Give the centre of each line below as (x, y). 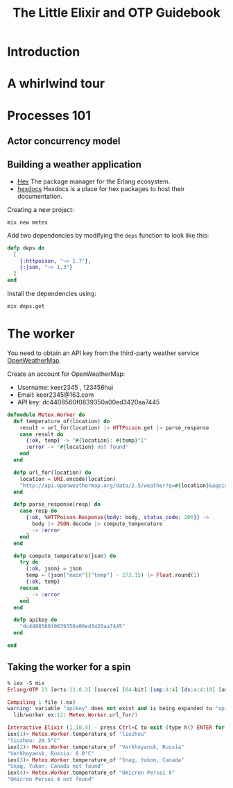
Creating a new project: (41, 209)
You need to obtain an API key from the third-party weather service (103, 353)
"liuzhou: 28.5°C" (34, 740)
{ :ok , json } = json (53, 569)
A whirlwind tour (56, 84)
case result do (42, 434)
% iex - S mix (26, 683)
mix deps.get (26, 306)
